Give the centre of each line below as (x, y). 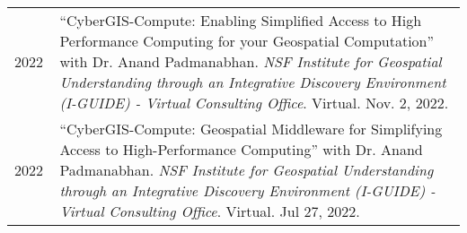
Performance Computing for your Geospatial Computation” (247, 41)
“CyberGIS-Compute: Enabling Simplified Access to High (241, 20)
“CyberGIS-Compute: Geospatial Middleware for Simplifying (251, 129)
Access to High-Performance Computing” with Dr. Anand (241, 149)
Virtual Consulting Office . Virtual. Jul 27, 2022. (210, 211)
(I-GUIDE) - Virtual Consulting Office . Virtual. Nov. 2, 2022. (254, 103)
